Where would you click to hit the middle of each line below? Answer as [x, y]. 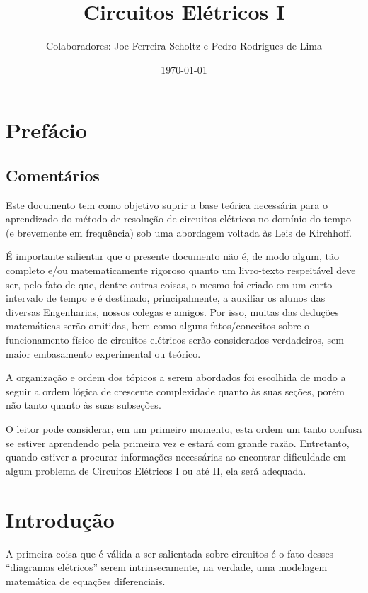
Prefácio [46, 130]
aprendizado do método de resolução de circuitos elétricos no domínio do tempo [179, 219]
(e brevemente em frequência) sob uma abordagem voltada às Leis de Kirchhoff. [179, 232]
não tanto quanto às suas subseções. [84, 405]
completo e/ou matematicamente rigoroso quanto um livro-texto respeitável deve [181, 270]
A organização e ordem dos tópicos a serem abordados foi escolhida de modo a [176, 377]
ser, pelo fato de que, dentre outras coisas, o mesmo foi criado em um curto [169, 284]
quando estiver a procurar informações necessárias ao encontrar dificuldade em [176, 457]
